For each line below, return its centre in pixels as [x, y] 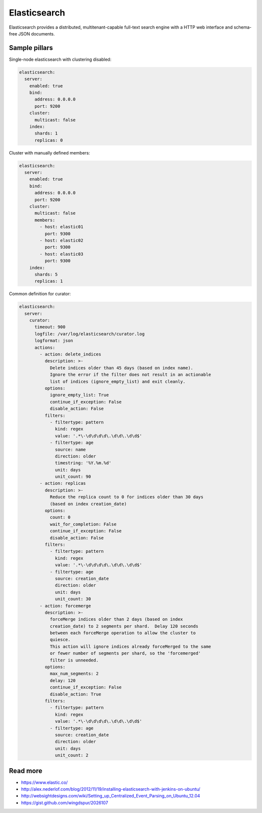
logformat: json [54, 341]
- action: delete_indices [70, 354]
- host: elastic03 [61, 254]
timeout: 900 [50, 327]
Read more [26, 771]
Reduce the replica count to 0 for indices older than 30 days [127, 497]
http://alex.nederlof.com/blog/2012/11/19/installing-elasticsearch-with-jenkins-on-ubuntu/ [111, 789]
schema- [243, 27]
